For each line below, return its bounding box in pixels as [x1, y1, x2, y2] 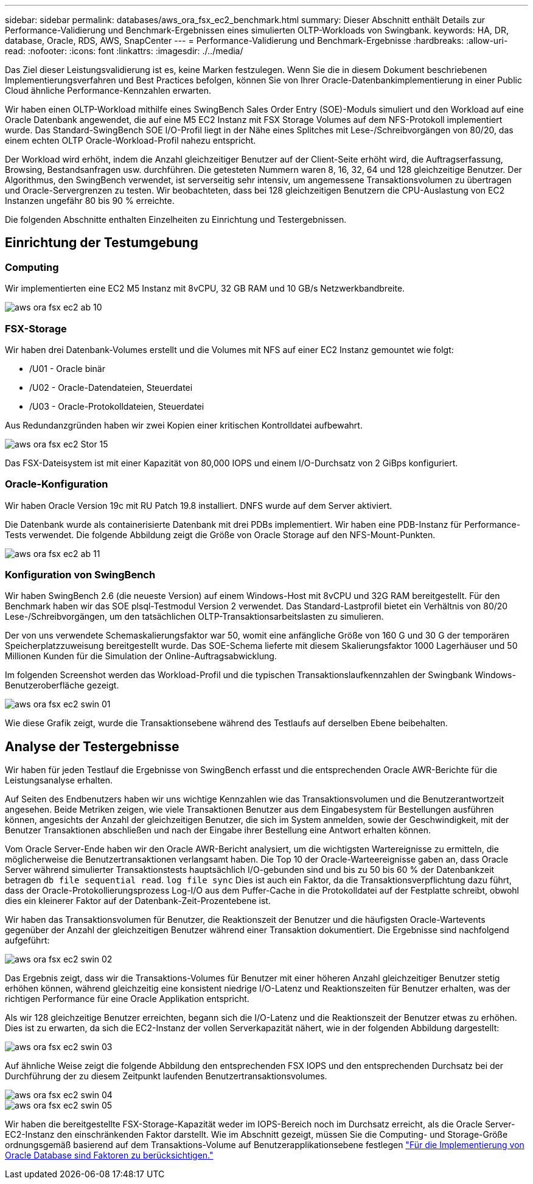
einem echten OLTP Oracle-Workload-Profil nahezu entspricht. [5, 135, 256, 145]
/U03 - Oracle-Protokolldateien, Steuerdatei [29, 401, 204, 412]
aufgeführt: [5, 935, 50, 946]
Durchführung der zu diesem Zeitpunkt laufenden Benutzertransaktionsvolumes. [5, 1071, 327, 1082]
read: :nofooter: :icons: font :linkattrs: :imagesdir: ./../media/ [5, 46, 243, 56]
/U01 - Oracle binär [29, 363, 105, 374]
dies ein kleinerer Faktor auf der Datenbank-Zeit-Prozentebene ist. [5, 895, 271, 906]
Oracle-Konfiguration [5, 478, 108, 491]
